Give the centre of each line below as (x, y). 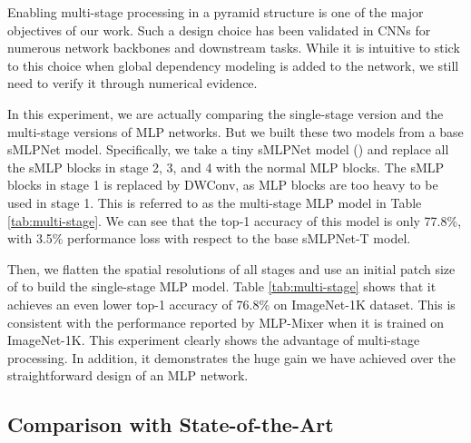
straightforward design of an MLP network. (128, 375)
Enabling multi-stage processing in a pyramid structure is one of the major (216, 12)
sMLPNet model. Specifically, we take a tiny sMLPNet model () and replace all (228, 149)
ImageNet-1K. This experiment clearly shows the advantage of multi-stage (214, 340)
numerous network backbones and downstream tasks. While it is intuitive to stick (234, 48)
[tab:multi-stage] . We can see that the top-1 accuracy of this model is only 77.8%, (235, 220)
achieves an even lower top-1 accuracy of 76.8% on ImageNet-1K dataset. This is (231, 304)
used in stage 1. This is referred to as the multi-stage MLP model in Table (215, 202)
